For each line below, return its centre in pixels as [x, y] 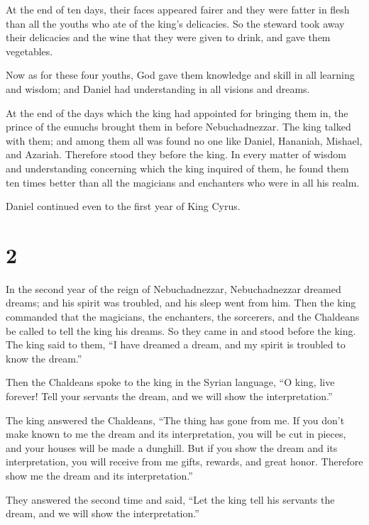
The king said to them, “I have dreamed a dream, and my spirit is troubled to [176, 344]
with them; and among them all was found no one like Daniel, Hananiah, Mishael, [184, 140]
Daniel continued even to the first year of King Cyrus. [123, 206]
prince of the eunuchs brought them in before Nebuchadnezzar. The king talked [178, 127]
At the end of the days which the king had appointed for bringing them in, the [177, 112]
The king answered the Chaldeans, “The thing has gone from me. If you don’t [175, 420]
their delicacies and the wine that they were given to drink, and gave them [168, 37]
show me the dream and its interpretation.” [99, 475]
